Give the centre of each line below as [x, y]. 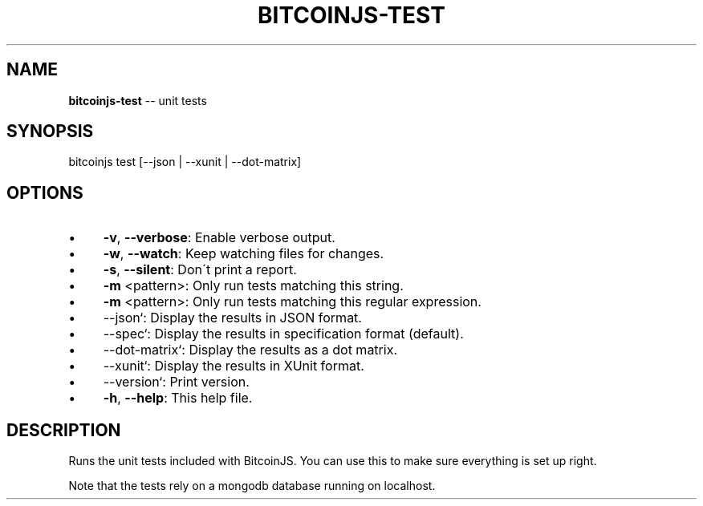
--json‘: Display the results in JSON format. [232, 318]
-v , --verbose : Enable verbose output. [219, 238]
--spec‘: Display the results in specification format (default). [283, 334]
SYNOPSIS [50, 132]
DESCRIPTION [64, 430]
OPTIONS [45, 192]
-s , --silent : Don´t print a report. [200, 270]
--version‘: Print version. [176, 382]
